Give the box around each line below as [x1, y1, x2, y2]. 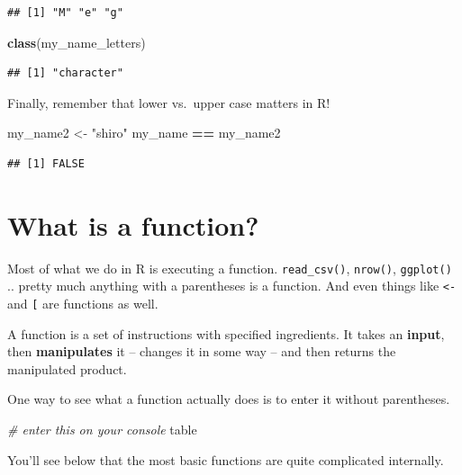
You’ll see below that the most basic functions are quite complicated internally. [7, 450, 444, 469]
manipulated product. [7, 359, 127, 378]
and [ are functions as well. [7, 294, 159, 312]
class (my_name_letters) [7, 32, 146, 51]
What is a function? [7, 206, 259, 243]
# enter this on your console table [7, 420, 197, 439]
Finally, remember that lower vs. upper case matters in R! [7, 93, 331, 112]
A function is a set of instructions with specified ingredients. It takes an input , [7, 324, 445, 343]
